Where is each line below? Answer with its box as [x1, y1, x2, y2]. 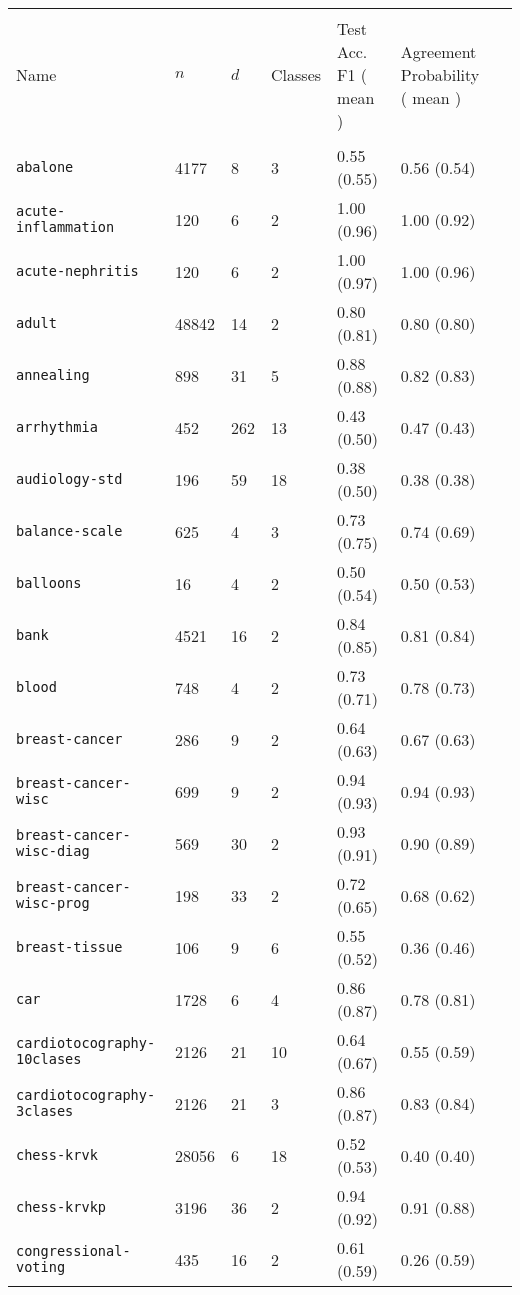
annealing [16, 367, 90, 383]
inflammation [16, 219, 115, 235]
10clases [16, 1051, 82, 1067]
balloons [16, 575, 82, 591]
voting [16, 1259, 66, 1275]
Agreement [400, 40, 477, 63]
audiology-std [16, 471, 123, 487]
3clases [16, 1103, 74, 1119]
